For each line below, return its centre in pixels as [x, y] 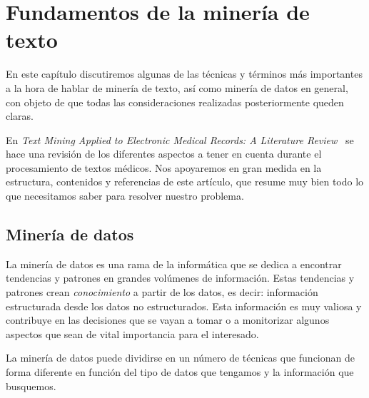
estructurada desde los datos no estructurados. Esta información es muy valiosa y [184, 306]
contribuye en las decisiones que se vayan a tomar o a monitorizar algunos [168, 320]
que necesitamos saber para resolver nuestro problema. [125, 196]
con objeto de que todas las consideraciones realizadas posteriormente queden [175, 102]
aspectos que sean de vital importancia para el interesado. [132, 333]
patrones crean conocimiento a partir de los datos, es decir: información [162, 292]
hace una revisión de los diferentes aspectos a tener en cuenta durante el [164, 154]
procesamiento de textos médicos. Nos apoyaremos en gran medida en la [164, 167]
